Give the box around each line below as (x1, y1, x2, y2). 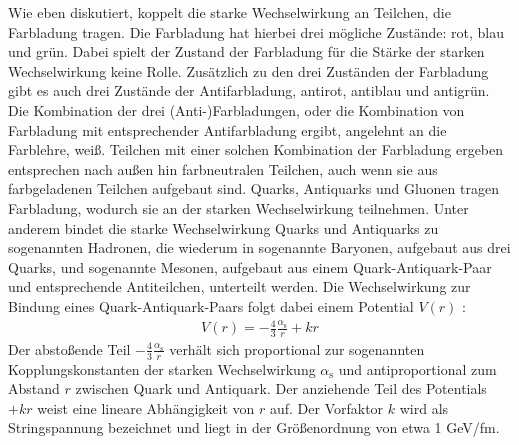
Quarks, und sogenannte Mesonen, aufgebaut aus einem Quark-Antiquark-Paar (8, 256, 492, 277)
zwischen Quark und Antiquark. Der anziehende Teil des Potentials (75, 378, 487, 399)
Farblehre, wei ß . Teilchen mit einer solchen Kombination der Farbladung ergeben (8, 139, 504, 160)
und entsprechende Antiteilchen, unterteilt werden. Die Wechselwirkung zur (8, 276, 471, 297)
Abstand (8, 378, 60, 399)
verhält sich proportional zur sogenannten (169, 338, 425, 359)
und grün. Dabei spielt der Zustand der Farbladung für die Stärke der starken (8, 41, 485, 62)
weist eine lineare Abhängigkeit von (37, 397, 255, 418)
